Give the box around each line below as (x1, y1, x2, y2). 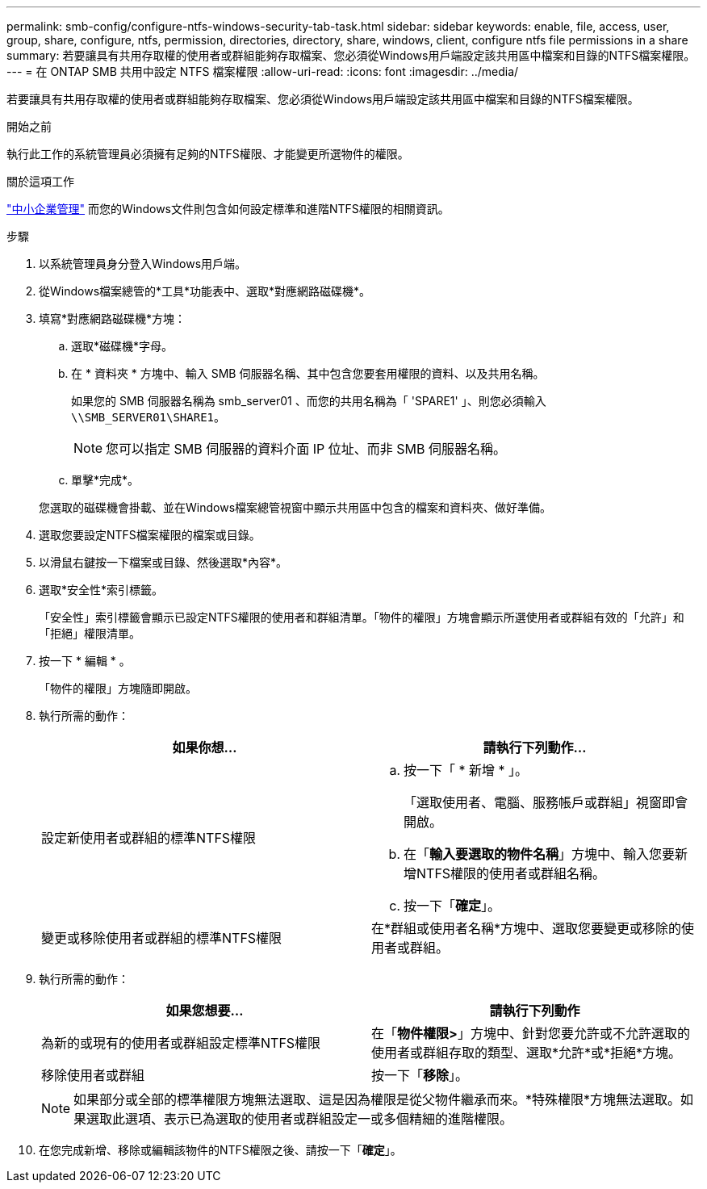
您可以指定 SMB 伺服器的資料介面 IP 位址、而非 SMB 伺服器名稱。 (106, 441, 506, 457)
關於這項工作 (6, 174, 74, 188)
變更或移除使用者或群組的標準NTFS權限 (41, 930, 282, 946)
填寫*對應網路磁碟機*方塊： (39, 312, 186, 325)
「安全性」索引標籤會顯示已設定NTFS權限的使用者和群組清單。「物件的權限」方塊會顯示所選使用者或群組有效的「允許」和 (39, 610, 684, 624)
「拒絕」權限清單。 (39, 626, 140, 640)
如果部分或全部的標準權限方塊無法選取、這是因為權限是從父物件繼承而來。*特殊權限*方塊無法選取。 (73, 1091, 681, 1107)
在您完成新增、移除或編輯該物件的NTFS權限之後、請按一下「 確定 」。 (39, 1143, 402, 1157)
